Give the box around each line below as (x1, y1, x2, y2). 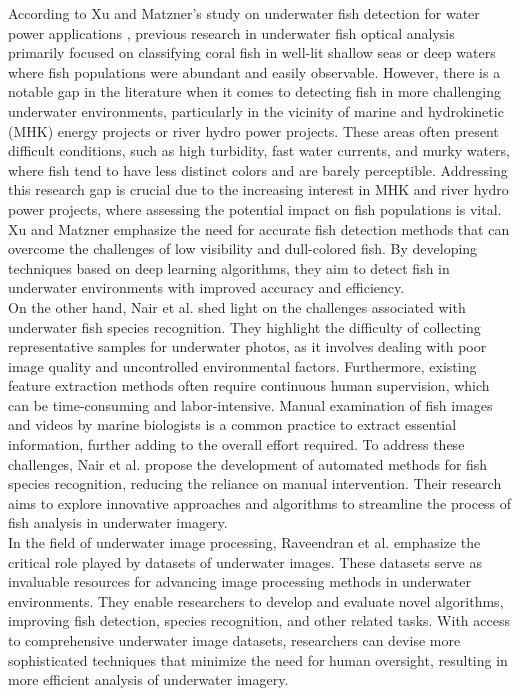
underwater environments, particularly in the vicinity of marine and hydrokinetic (8, 100, 504, 121)
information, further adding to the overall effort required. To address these (8, 434, 465, 455)
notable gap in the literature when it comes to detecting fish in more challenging (8, 81, 501, 102)
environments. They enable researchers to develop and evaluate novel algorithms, (8, 590, 504, 611)
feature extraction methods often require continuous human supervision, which (8, 375, 490, 396)
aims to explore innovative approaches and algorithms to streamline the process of (8, 492, 512, 513)
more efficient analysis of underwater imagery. (8, 669, 289, 690)
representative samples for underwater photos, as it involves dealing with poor (8, 336, 487, 357)
